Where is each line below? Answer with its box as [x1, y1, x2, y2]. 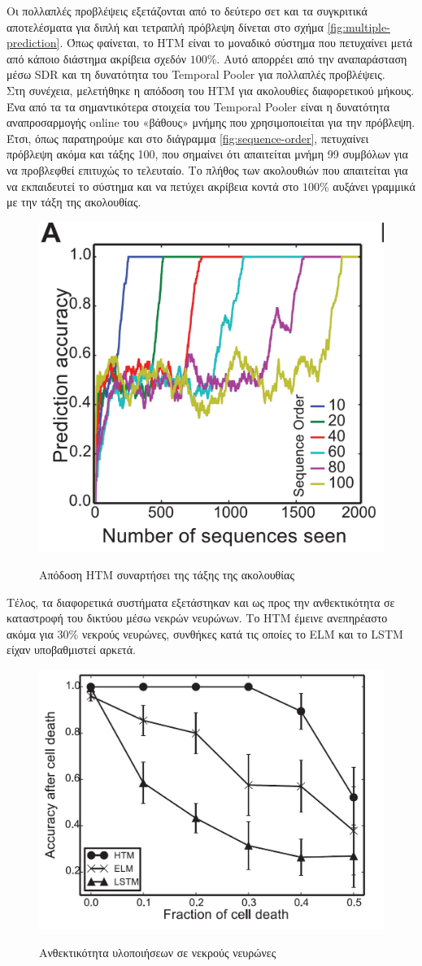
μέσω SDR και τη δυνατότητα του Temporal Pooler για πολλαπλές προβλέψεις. [7, 66, 385, 83]
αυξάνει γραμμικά [333, 177, 415, 194]
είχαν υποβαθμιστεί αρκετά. [7, 641, 136, 658]
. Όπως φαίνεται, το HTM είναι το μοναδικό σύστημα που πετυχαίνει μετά [59, 34, 413, 51]
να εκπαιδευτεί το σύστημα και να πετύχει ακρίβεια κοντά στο [7, 177, 299, 194]
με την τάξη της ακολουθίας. [7, 193, 141, 210]
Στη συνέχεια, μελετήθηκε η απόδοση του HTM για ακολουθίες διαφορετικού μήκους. [7, 81, 415, 98]
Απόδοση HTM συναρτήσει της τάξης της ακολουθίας [39, 565, 294, 583]
